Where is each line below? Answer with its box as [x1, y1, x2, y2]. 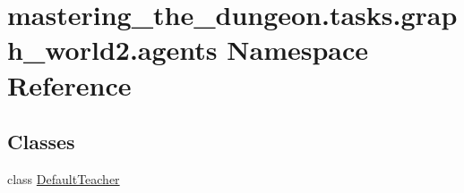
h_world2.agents [7, 31, 218, 68]
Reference [7, 66, 132, 103]
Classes [7, 128, 75, 155]
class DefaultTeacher [7, 169, 120, 188]
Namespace [227, 31, 369, 68]
